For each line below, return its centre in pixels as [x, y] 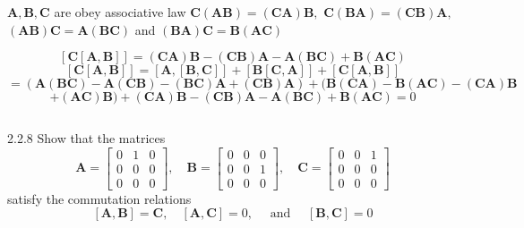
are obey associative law [120, 12]
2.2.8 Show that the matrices [86, 138]
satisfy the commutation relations [99, 198]
